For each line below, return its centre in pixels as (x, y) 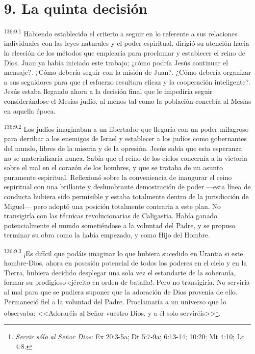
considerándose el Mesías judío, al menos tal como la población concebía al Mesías (127, 101)
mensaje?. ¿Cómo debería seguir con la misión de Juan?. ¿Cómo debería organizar (127, 72)
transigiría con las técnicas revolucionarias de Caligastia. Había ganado (111, 216)
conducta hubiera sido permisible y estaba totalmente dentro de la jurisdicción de (127, 196)
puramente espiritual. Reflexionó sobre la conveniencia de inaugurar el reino (118, 177)
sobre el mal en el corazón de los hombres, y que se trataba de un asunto (114, 167)
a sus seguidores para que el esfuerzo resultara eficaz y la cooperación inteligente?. (127, 81)
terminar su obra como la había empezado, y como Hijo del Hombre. (107, 235)
